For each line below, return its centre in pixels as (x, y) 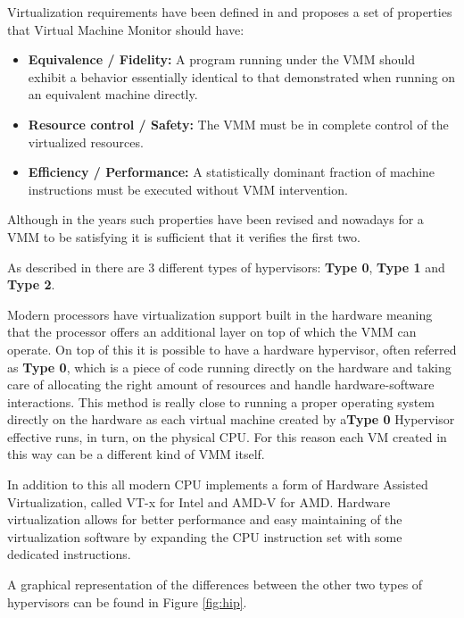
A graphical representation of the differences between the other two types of (215, 585)
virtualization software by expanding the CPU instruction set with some (205, 536)
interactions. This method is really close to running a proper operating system (221, 401)
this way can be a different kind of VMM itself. (136, 454)
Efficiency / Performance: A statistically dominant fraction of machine (232, 172)
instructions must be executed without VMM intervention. (188, 189)
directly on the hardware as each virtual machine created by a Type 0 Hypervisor (231, 419)
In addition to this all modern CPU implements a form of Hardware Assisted (218, 484)
